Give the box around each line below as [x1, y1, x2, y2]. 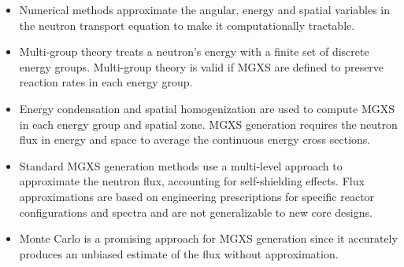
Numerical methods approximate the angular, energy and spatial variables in [19, 2, 391, 17]
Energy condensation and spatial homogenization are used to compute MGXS [19, 100, 395, 116]
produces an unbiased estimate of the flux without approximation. [19, 245, 339, 262]
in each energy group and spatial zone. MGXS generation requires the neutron [19, 115, 398, 132]
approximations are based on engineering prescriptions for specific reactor [19, 188, 375, 204]
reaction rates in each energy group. [19, 74, 193, 90]
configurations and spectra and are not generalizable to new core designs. [19, 203, 372, 220]
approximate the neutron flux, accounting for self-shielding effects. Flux [19, 173, 365, 189]
